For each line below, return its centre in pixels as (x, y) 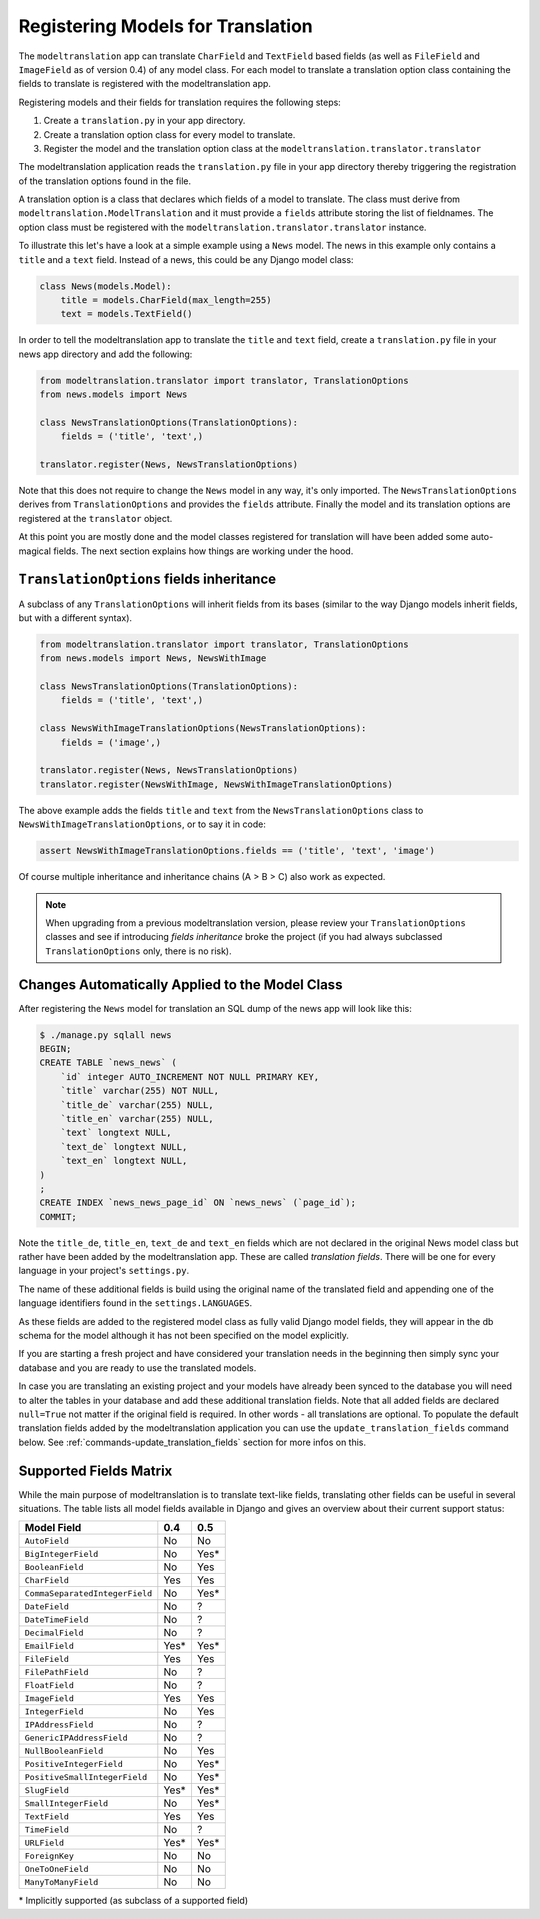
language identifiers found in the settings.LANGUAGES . (135, 1303)
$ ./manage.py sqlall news (105, 1034)
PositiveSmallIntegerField (86, 1776)
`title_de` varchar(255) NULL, (137, 1104)
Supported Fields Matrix (95, 1470)
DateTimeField (56, 1619)
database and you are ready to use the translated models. (137, 1367)
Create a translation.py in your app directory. (144, 121)
